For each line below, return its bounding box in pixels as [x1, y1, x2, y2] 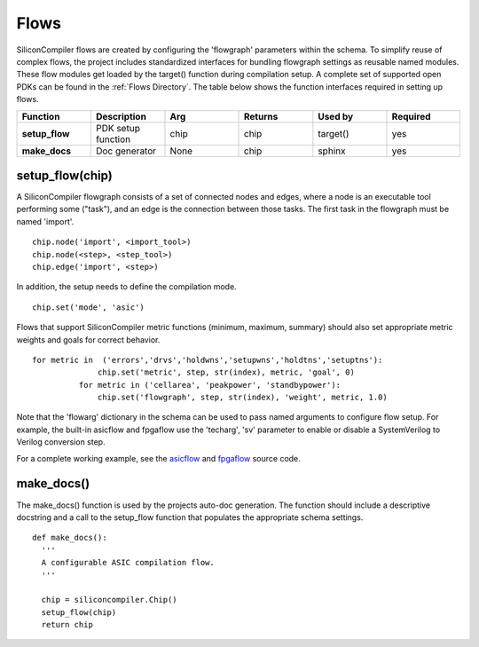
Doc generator [96, 145, 157, 157]
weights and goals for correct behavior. [16, 334, 161, 345]
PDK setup [96, 122, 141, 134]
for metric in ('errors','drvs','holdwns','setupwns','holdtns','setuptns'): [32, 355, 383, 365]
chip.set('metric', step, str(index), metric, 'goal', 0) [98, 367, 355, 377]
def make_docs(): [32, 533, 107, 543]
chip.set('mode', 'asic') [32, 302, 145, 312]
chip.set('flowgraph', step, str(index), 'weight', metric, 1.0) [98, 392, 388, 403]
